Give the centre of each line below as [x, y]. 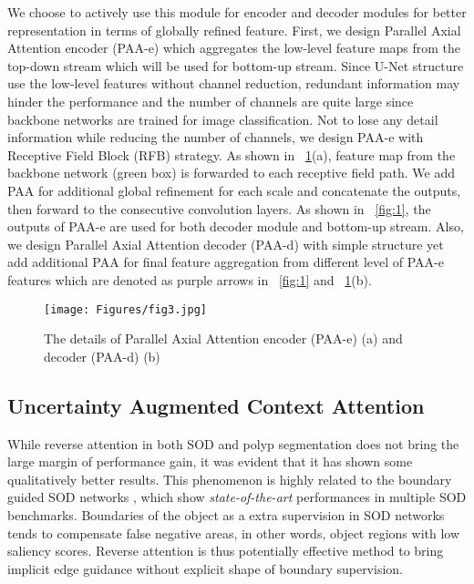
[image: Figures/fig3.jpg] [125, 309]
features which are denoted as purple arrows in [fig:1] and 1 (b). [190, 279]
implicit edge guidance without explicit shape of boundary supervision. [205, 568]
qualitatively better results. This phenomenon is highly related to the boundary [230, 479]
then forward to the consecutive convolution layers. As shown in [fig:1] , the [219, 208]
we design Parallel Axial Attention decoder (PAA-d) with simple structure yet [226, 244]
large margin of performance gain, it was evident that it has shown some [210, 461]
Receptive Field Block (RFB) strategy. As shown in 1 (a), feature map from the [232, 154]
